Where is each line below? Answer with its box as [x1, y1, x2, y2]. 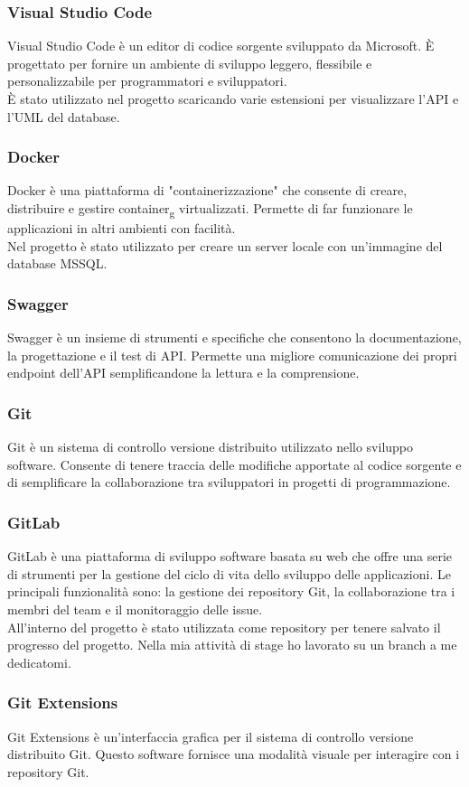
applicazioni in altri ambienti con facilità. [7, 219, 236, 238]
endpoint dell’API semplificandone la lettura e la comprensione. [7, 363, 360, 382]
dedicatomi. [7, 652, 71, 671]
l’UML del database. [7, 107, 120, 126]
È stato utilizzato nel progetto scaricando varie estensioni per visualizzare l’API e [7, 89, 459, 108]
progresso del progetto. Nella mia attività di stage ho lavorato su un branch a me [7, 635, 457, 654]
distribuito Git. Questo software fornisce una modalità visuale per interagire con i [7, 745, 460, 764]
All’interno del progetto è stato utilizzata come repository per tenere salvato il [7, 617, 441, 636]
